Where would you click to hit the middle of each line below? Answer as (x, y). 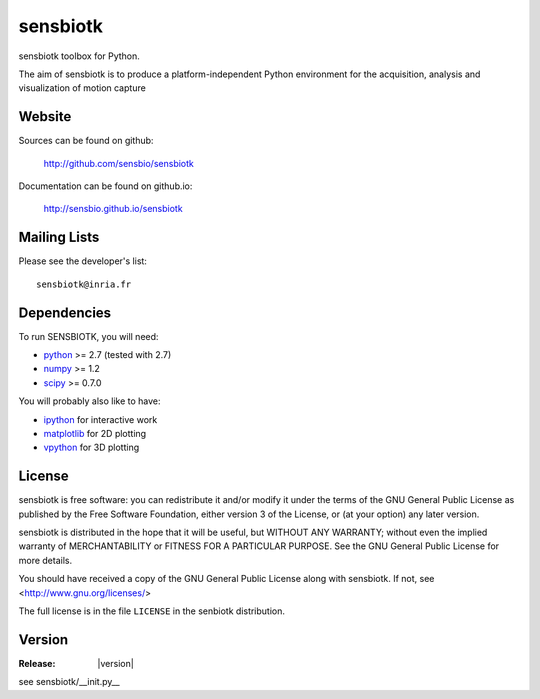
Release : (37, 663)
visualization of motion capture (82, 88)
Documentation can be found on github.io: (105, 186)
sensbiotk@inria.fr (84, 284)
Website (45, 116)
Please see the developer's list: (82, 261)
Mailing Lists (59, 237)
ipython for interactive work (100, 419)
